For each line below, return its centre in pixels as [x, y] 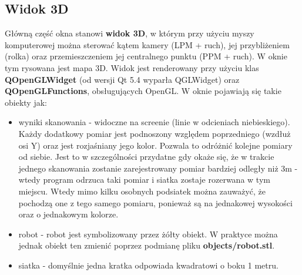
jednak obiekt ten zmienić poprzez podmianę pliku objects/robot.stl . [147, 245]
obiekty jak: [26, 102]
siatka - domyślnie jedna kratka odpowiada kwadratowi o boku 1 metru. [148, 265]
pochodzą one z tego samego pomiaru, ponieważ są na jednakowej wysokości [155, 202]
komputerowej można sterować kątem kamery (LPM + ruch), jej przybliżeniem [147, 44]
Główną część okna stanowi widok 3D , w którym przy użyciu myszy [130, 33]
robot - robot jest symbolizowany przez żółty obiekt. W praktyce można [148, 234]
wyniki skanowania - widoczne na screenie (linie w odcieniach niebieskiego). [154, 122]
